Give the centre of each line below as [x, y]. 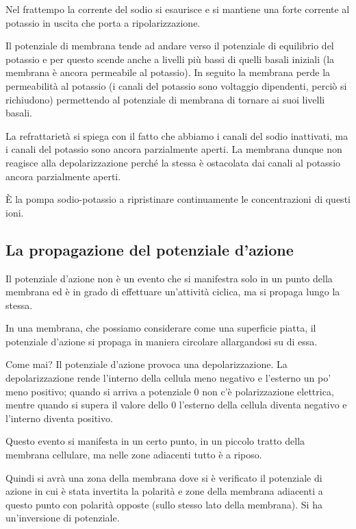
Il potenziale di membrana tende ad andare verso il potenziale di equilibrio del [170, 46]
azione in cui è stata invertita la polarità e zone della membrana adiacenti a [164, 491]
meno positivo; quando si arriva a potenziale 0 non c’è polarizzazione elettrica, [170, 391]
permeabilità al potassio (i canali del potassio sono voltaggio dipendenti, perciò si [176, 85]
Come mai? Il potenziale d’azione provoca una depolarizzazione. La [147, 364]
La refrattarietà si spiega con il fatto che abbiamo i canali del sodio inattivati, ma [177, 135]
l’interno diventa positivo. [59, 418]
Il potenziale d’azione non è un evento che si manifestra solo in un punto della [169, 278]
